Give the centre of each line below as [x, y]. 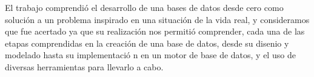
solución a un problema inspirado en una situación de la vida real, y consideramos [157, 19]
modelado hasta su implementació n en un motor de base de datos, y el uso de [150, 55]
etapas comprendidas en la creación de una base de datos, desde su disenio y [147, 43]
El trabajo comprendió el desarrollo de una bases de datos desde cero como [144, 7]
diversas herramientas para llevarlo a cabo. [84, 66]
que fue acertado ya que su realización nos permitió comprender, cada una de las [155, 31]
